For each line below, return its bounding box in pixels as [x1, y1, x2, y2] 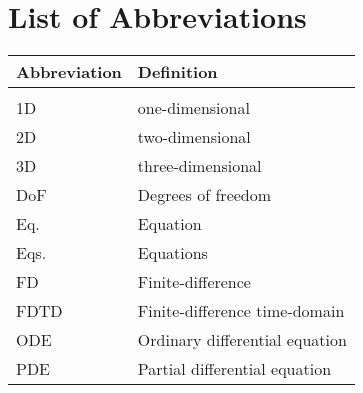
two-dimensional [137, 125, 251, 149]
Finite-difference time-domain [137, 299, 345, 323]
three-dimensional [137, 154, 262, 178]
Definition [137, 60, 218, 84]
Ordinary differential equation [137, 328, 347, 352]
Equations [137, 241, 208, 265]
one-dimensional [137, 96, 250, 120]
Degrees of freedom [137, 183, 272, 207]
